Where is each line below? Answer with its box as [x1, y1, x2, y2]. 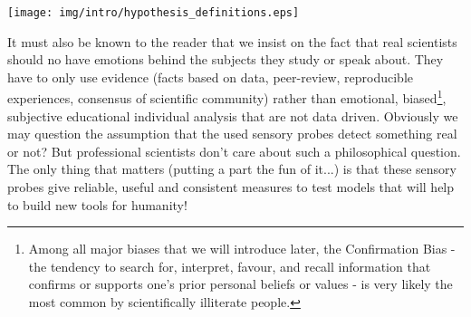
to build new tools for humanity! [7, 195, 187, 214]
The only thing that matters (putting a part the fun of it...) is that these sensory [7, 159, 457, 178]
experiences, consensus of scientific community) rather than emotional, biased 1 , [7, 86, 447, 108]
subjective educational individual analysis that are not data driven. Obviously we [7, 106, 458, 125]
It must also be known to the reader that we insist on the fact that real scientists [7, 32, 457, 51]
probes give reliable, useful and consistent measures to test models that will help [7, 178, 455, 197]
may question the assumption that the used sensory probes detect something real [7, 124, 457, 143]
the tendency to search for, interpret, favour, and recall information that [28, 256, 431, 275]
